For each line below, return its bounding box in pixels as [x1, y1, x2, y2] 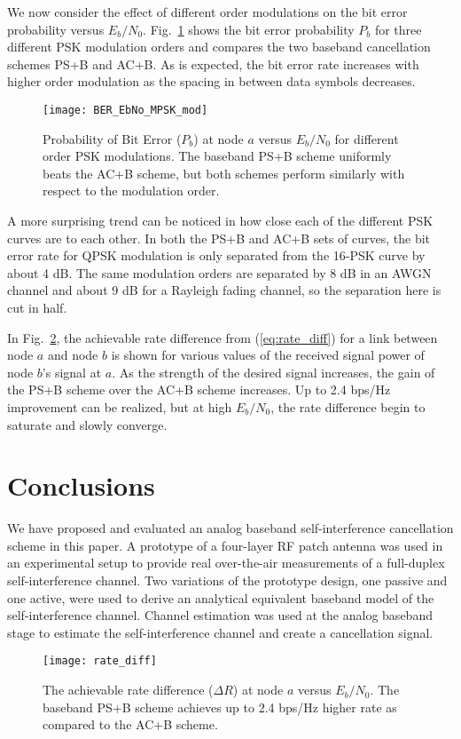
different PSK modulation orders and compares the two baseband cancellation [7, 37, 431, 56]
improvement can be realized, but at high [7, 397, 232, 416]
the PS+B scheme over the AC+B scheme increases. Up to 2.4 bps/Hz [7, 380, 391, 399]
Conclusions [7, 467, 155, 504]
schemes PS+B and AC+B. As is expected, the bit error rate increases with [7, 54, 419, 73]
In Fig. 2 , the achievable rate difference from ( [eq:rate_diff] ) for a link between [7, 328, 438, 346]
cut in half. [7, 298, 67, 316]
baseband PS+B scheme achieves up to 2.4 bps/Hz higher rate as [43, 697, 397, 716]
